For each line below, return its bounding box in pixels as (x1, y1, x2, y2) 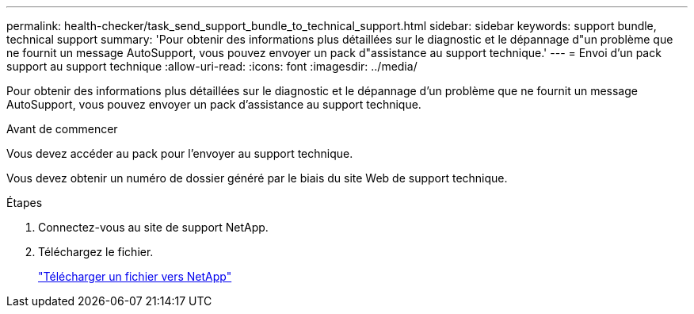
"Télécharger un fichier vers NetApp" (38, 270, 232, 283)
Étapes (6, 196, 43, 209)
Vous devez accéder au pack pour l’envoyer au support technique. (6, 147, 353, 160)
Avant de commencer (6, 122, 118, 136)
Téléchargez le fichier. (38, 245, 154, 258)
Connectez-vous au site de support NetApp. (38, 220, 269, 234)
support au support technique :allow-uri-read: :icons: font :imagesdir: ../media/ (6, 59, 418, 73)
